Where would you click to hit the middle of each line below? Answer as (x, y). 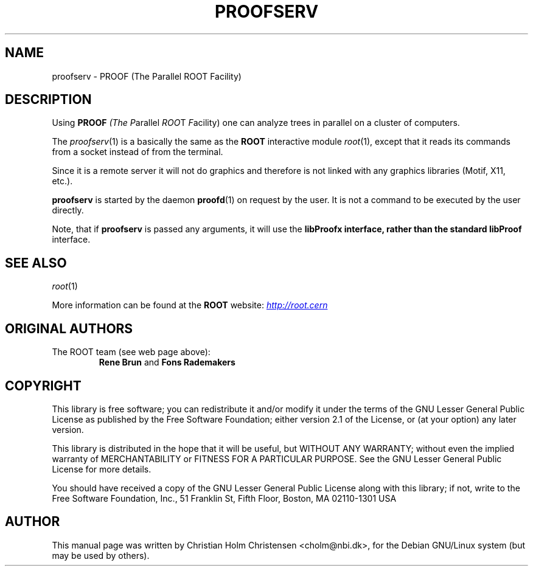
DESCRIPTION (48, 100)
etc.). (62, 181)
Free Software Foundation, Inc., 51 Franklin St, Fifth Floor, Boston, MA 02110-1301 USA (224, 498)
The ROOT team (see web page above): (131, 352)
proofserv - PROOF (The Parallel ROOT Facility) (147, 76)
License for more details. (102, 469)
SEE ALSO (36, 263)
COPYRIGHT (43, 386)
